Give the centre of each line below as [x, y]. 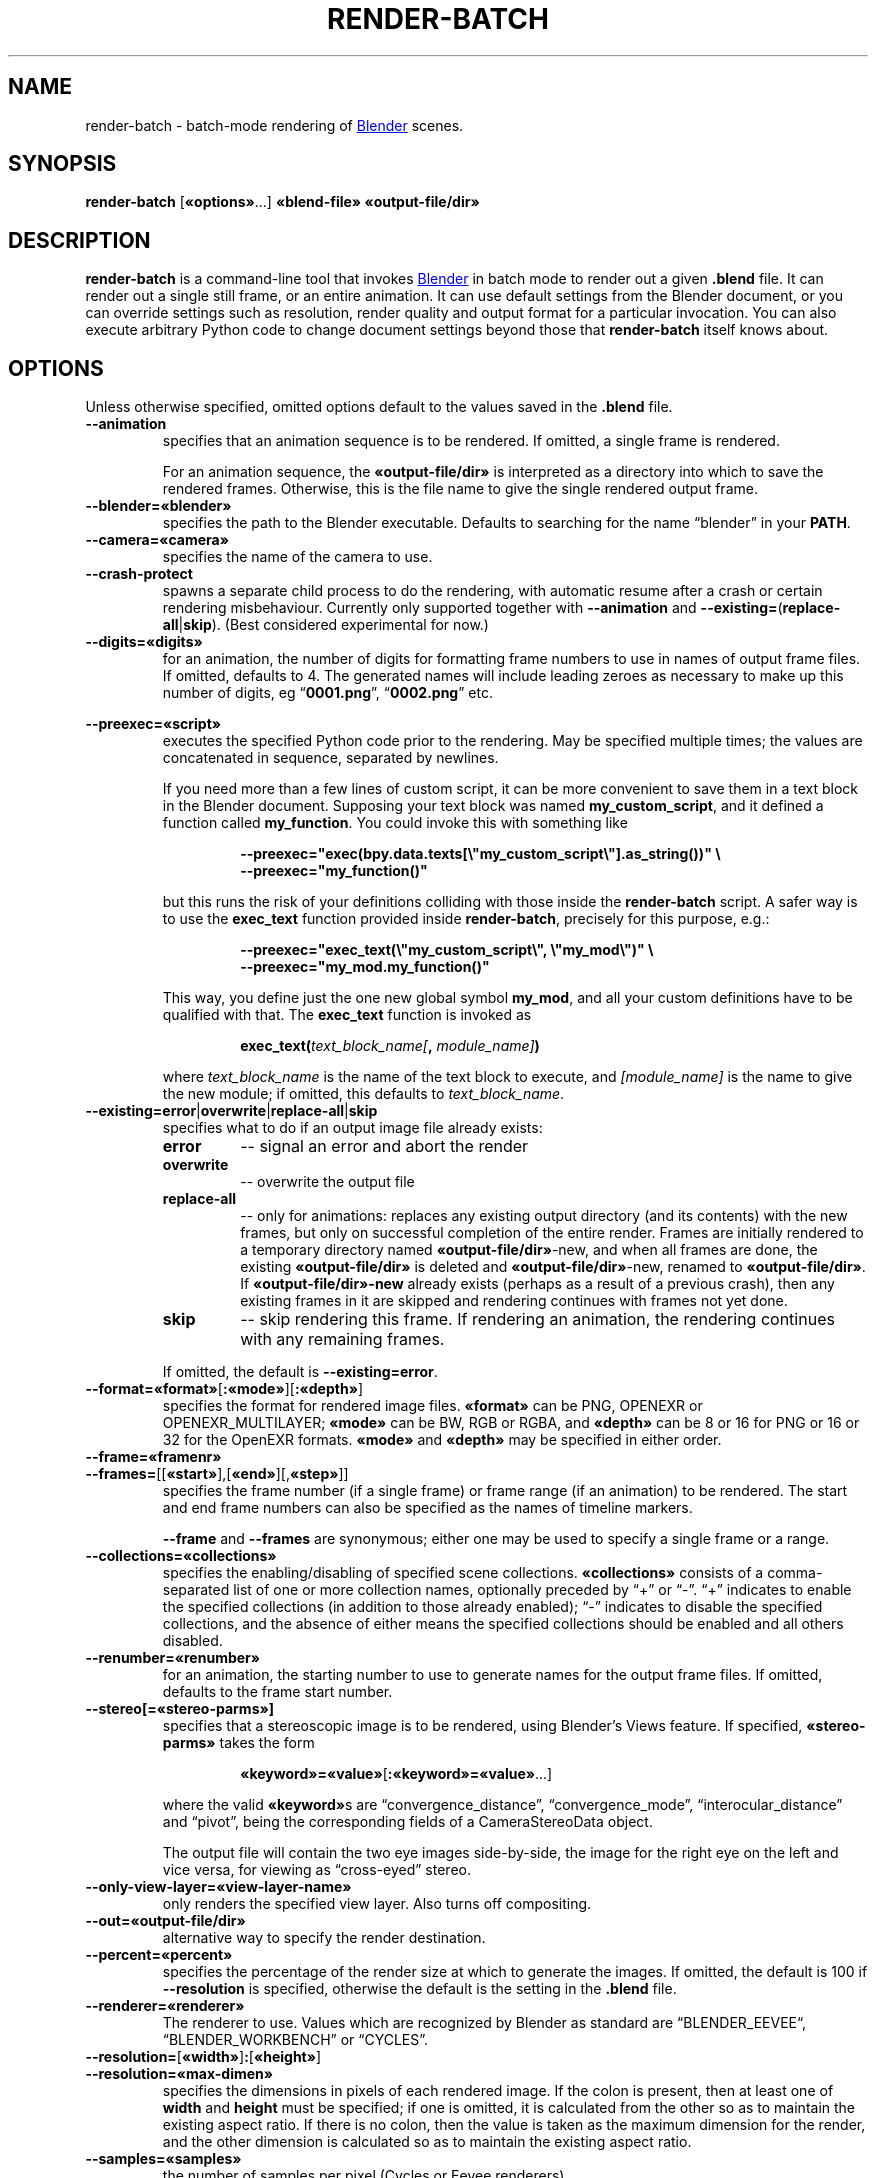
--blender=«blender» [158, 506]
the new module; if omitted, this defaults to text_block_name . [363, 1094]
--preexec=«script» [153, 724]
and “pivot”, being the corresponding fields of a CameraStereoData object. [407, 1822]
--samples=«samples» [163, 2159]
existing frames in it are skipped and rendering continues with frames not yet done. [514, 1301]
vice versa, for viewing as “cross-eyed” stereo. [316, 1870]
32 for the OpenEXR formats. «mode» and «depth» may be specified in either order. [442, 1440]
